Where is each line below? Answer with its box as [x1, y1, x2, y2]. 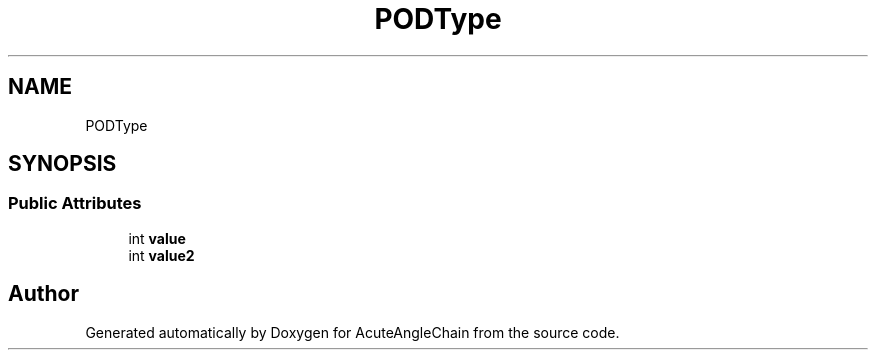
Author [8, 281, 79, 307]
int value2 [128, 246, 195, 264]
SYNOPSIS [8, 151, 117, 177]
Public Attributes [8, 193, 142, 214]
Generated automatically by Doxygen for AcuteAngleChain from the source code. [85, 323, 620, 341]
